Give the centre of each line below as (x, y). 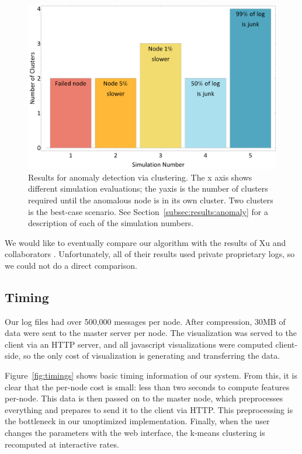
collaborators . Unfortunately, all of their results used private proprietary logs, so (150, 254)
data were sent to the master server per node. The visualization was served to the (151, 333)
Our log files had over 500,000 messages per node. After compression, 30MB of (145, 321)
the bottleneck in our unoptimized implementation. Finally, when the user (137, 421)
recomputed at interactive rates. (62, 444)
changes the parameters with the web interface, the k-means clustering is (135, 433)
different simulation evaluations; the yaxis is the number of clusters (148, 188)
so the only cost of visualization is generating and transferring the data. (152, 356)
